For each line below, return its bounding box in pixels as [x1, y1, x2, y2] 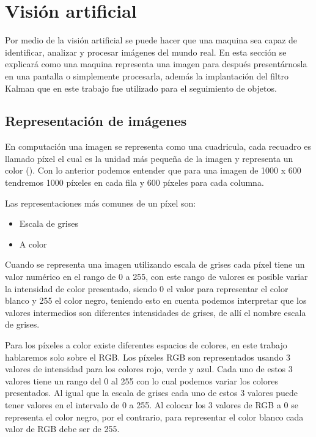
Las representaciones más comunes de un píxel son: [5, 196, 196, 209]
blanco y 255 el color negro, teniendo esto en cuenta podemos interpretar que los [5, 294, 307, 307]
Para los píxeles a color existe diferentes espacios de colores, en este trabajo [5, 339, 287, 351]
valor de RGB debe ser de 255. [5, 422, 120, 435]
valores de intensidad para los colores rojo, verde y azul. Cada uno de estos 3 [5, 362, 293, 375]
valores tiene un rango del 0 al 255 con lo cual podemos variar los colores [5, 374, 278, 387]
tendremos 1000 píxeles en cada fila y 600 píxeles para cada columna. [5, 176, 264, 189]
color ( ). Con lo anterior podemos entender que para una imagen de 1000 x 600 [5, 164, 301, 177]
